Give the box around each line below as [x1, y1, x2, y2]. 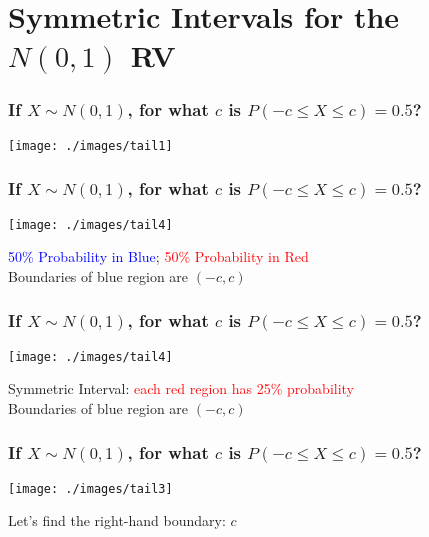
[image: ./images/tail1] [8, 138, 173, 153]
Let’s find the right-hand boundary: [8, 510, 226, 531]
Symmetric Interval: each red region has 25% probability [8, 378, 355, 399]
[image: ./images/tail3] [8, 481, 173, 496]
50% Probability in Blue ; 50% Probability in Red [8, 246, 309, 267]
